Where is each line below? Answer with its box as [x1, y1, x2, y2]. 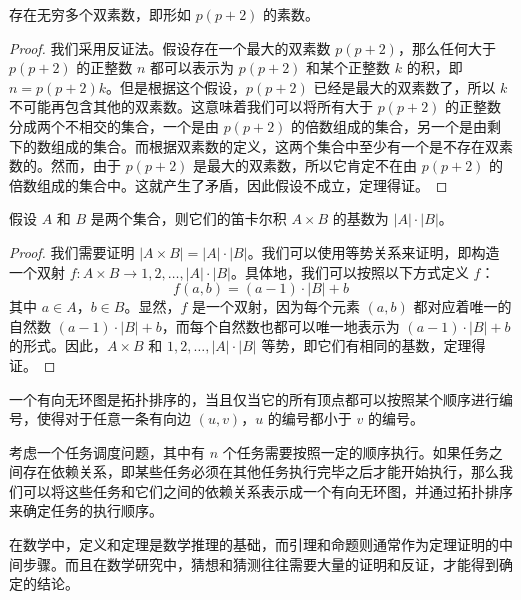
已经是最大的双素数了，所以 [313, 76, 496, 97]
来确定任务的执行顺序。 [9, 500, 163, 521]
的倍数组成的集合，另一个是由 [291, 115, 488, 136]
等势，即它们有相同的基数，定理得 [261, 335, 486, 356]
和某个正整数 [306, 57, 391, 78]
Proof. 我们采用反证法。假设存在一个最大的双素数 [9, 37, 331, 58]
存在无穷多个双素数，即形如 [9, 4, 191, 24]
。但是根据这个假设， [106, 76, 247, 97]
